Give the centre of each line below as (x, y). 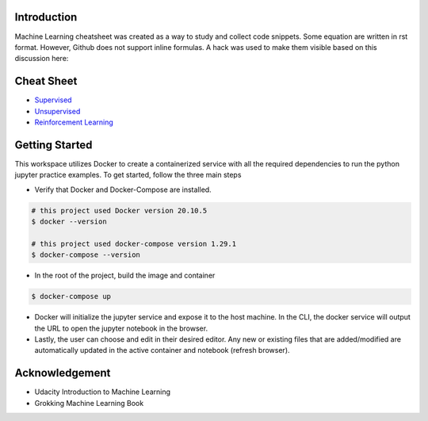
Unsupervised (57, 111)
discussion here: (42, 59)
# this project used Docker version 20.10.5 (119, 210)
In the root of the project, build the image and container (125, 276)
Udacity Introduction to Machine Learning (102, 392)
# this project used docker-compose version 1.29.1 (134, 243)
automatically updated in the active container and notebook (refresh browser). (162, 350)
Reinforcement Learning (74, 122)
